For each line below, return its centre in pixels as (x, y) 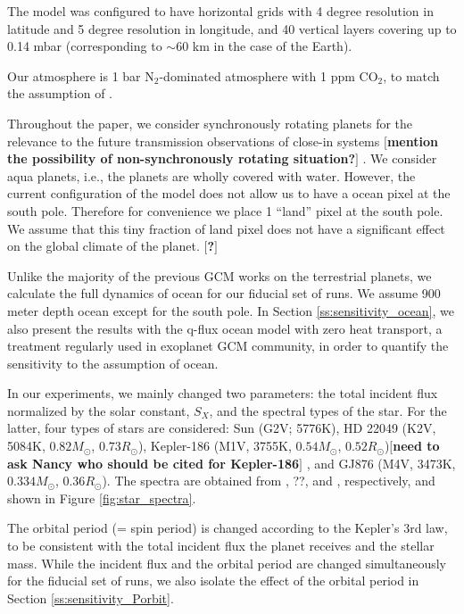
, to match (411, 75)
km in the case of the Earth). (272, 46)
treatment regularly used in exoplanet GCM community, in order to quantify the (228, 346)
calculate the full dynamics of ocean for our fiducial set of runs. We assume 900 (224, 293)
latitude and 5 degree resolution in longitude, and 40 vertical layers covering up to (232, 28)
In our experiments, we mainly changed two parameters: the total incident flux (223, 393)
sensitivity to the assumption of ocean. (113, 363)
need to (416, 446)
